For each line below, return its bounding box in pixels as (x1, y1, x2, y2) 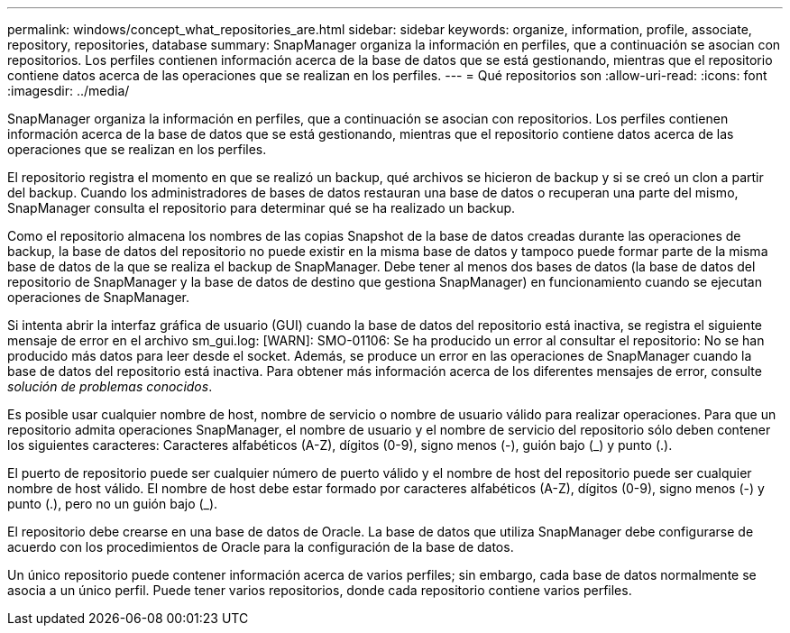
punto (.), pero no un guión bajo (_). (7, 496, 218, 511)
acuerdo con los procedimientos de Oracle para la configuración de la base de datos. (7, 539, 514, 555)
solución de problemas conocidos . (7, 379, 213, 394)
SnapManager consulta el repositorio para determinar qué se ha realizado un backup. (7, 200, 516, 216)
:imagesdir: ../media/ (7, 83, 130, 98)
